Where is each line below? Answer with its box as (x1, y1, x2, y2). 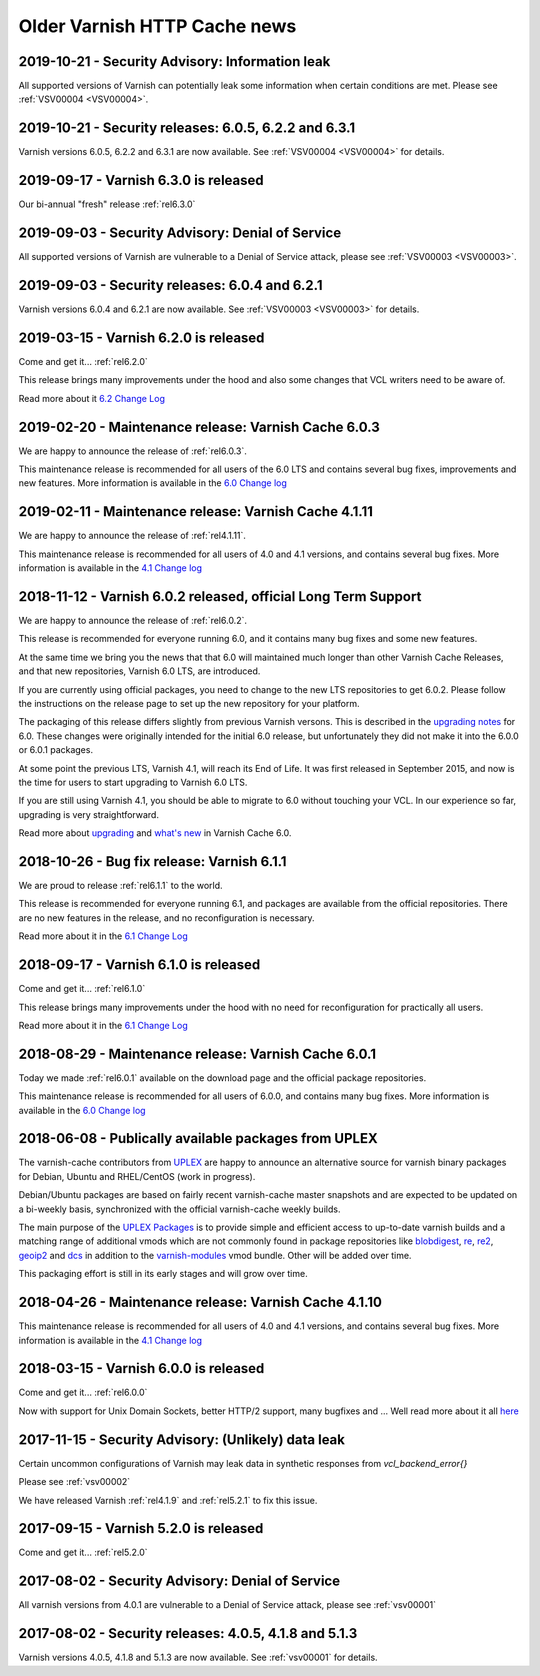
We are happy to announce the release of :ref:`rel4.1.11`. (18, 530, 247, 542)
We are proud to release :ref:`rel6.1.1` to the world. (18, 880, 224, 892)
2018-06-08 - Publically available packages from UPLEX (18, 1130, 379, 1147)
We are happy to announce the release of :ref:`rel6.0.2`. (18, 615, 247, 627)
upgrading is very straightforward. (18, 808, 160, 820)
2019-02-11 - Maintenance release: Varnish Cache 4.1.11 (18, 503, 374, 520)
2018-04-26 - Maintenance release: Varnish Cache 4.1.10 (18, 1294, 382, 1311)
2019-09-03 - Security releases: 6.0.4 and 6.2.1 (18, 276, 324, 294)
